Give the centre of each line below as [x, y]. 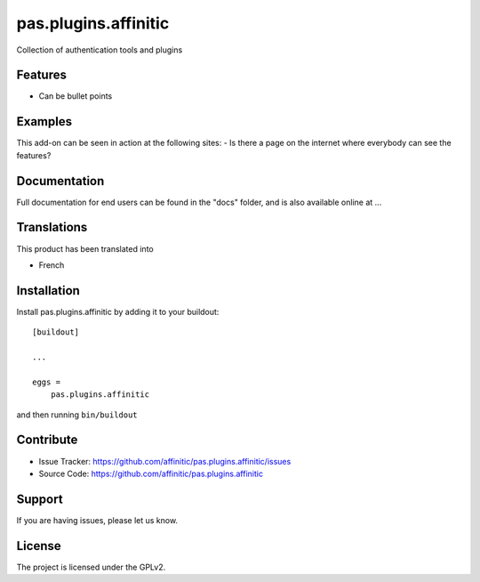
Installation [48, 291]
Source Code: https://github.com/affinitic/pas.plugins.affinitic [151, 473]
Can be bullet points [76, 96]
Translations [52, 227]
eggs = [47, 382]
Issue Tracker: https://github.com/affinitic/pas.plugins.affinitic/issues [165, 461]
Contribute [47, 440]
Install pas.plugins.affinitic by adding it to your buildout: [118, 311]
